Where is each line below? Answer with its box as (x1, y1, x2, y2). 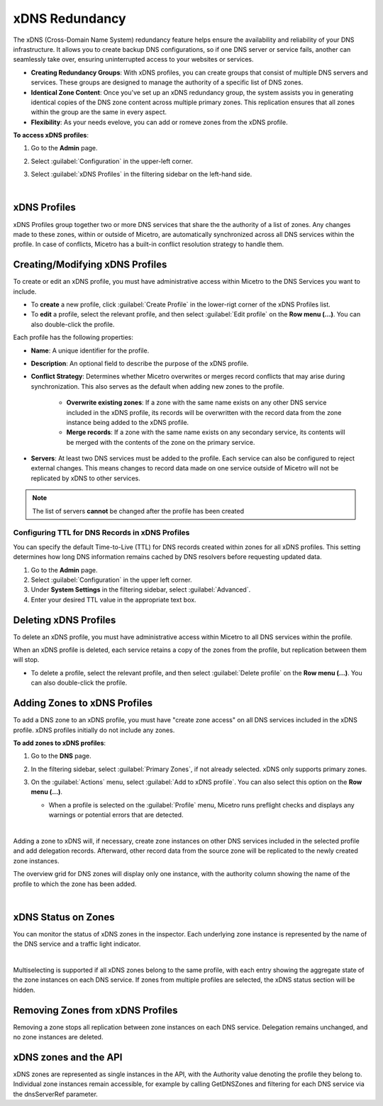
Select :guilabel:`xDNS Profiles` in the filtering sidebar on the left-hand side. (30, 170, 252, 179)
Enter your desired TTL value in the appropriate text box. (30, 595, 196, 604)
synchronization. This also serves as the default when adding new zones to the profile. (30, 382, 284, 390)
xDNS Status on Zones (13, 911, 115, 923)
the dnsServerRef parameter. (13, 1090, 99, 1098)
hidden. (13, 985, 35, 994)
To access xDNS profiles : (13, 131, 89, 140)
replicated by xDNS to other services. (30, 474, 141, 482)
